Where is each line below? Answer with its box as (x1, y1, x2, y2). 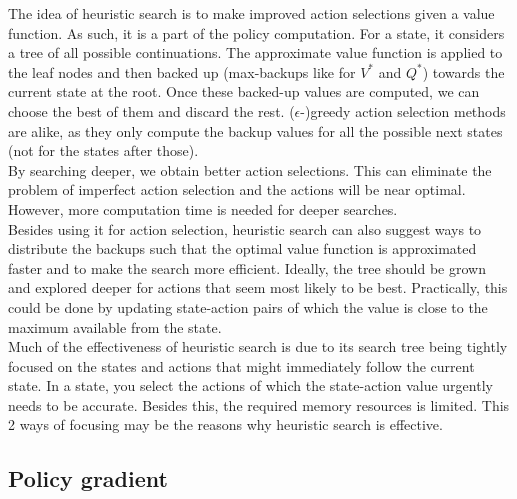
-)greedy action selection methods (300, 100, 506, 121)
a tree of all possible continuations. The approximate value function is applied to (8, 42, 503, 63)
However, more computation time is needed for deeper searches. (8, 198, 398, 219)
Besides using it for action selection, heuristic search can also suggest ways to (8, 218, 482, 239)
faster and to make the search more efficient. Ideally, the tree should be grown (8, 257, 486, 278)
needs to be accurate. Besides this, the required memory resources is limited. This (8, 394, 510, 415)
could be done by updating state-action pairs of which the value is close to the (8, 296, 488, 317)
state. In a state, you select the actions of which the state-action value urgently (8, 375, 493, 396)
